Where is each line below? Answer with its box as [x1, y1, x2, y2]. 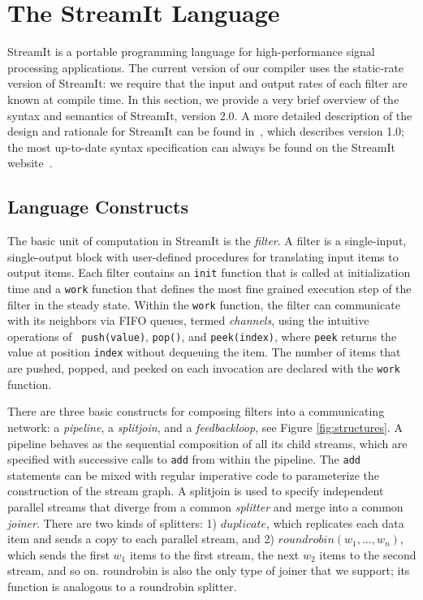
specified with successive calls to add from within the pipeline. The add [7, 451, 360, 468]
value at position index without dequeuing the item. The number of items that [7, 343, 401, 360]
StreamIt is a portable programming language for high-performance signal [7, 43, 375, 60]
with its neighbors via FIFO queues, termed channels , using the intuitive [7, 312, 369, 329]
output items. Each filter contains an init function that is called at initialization [7, 264, 411, 281]
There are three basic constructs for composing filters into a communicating [7, 403, 385, 420]
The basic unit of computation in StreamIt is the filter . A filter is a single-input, [7, 232, 407, 249]
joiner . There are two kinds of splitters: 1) [7, 514, 217, 531]
